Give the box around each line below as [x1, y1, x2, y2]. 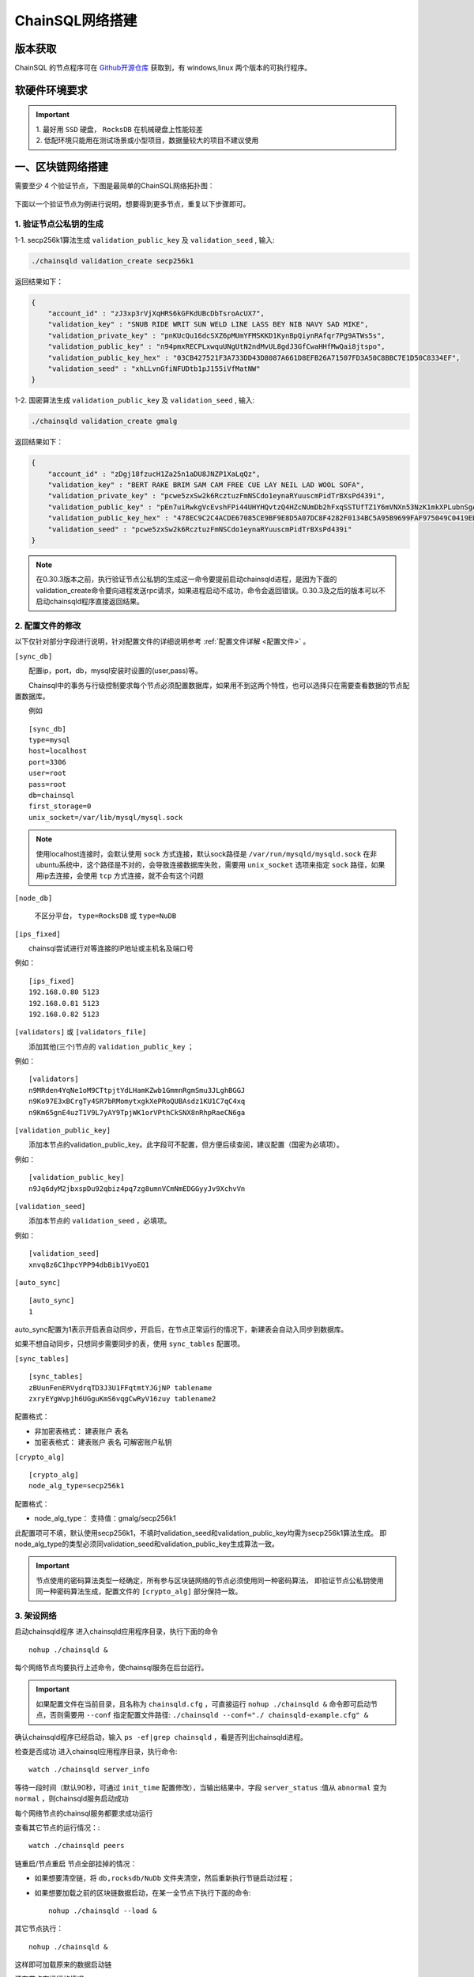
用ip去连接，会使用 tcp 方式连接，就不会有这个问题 [36, 871, 205, 881]
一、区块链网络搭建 [14, 161, 108, 174]
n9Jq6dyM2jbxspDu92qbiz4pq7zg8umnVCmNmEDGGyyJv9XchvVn [28, 1184, 246, 1193]
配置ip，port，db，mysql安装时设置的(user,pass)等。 [28, 666, 203, 675]
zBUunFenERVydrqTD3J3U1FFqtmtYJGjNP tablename [28, 1383, 213, 1392]
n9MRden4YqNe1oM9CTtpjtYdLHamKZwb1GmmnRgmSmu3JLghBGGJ [28, 1086, 246, 1094]
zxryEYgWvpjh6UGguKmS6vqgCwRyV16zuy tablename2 [28, 1394, 216, 1404]
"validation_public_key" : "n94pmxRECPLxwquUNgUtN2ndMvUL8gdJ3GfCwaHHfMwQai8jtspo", [47, 342, 386, 351]
